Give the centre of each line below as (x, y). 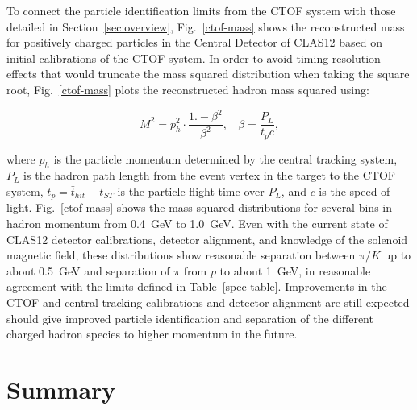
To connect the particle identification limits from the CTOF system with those (201, 10)
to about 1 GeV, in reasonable (295, 270)
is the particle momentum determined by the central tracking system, (225, 158)
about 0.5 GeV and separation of (88, 270)
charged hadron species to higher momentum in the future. (152, 334)
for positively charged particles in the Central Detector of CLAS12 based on (194, 42)
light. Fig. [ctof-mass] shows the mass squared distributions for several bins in (199, 207)
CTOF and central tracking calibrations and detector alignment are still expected (208, 302)
